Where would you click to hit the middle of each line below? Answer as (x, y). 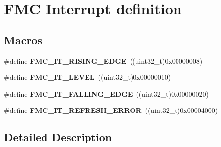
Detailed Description (58, 137)
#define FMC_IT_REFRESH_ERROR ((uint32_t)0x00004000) (111, 110)
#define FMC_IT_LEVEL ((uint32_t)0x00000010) (88, 77)
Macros (23, 40)
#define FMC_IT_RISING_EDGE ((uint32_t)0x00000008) (103, 60)
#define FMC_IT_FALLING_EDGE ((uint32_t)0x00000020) (107, 93)
